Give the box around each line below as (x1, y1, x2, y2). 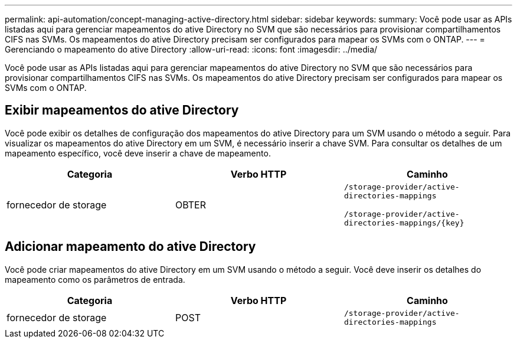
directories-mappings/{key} (343, 218, 464, 227)
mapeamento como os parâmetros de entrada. (5, 274, 185, 285)
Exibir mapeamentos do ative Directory (5, 103, 239, 118)
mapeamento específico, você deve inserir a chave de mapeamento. (5, 148, 271, 158)
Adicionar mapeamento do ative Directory (5, 239, 256, 254)
